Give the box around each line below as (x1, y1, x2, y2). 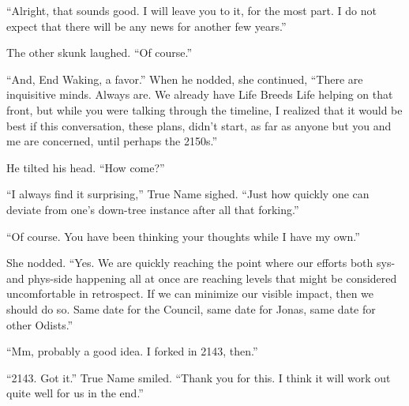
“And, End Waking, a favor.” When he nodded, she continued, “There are (6, 70, 363, 87)
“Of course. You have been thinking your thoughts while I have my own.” (6, 227, 360, 244)
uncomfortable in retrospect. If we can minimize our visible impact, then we (6, 285, 374, 302)
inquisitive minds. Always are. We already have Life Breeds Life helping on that (6, 86, 393, 103)
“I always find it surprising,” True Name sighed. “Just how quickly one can (6, 186, 370, 202)
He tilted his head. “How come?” (6, 159, 165, 175)
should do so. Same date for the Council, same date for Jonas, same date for (6, 300, 376, 317)
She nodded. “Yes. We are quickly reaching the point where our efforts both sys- (6, 254, 396, 271)
